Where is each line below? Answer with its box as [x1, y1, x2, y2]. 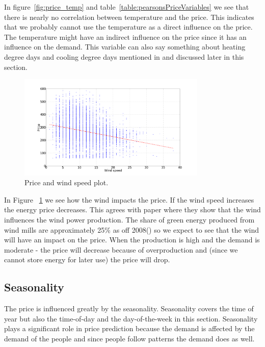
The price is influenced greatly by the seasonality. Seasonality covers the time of [4, 303, 254, 314]
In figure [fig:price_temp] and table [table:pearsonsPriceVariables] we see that [4, 2, 249, 12]
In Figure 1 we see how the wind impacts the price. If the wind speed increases [4, 194, 254, 205]
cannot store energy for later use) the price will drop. [4, 254, 170, 265]
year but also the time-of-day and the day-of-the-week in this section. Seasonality [4, 313, 258, 324]
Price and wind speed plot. [24, 177, 109, 188]
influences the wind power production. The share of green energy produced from [4, 214, 255, 225]
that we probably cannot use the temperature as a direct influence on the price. [4, 21, 253, 32]
